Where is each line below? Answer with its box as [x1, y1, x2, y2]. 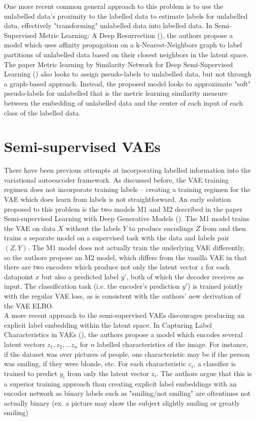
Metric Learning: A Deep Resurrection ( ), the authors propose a [38, 30, 233, 40]
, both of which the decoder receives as [126, 271, 244, 281]
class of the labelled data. [4, 107, 81, 117]
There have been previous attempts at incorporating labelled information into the [4, 165, 251, 175]
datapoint [4, 271, 34, 281]
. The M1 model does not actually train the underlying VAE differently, [28, 242, 245, 252]
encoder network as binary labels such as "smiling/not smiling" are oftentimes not [4, 388, 251, 398]
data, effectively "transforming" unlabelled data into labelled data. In [4, 20, 213, 31]
